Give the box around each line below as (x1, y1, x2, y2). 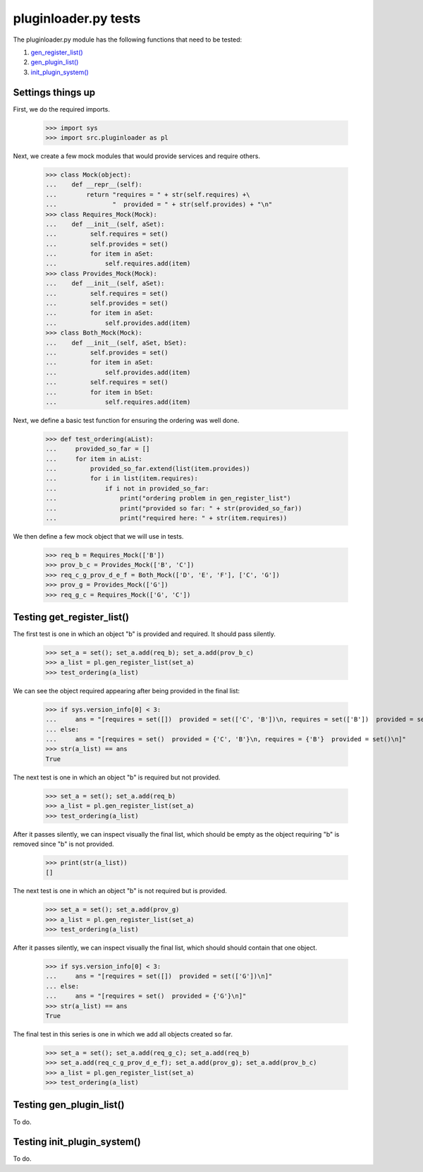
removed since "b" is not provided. (13, 839, 114, 848)
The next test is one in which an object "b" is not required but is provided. (13, 887, 227, 895)
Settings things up (13, 86, 96, 98)
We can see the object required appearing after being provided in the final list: (13, 686, 240, 695)
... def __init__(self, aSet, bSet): (45, 339, 187, 347)
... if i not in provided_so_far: (45, 484, 209, 492)
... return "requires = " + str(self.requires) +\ (45, 191, 250, 198)
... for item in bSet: (45, 388, 154, 396)
